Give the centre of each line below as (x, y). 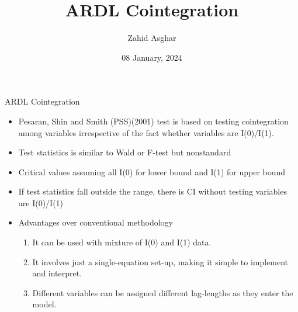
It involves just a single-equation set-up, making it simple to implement (160, 261)
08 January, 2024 (152, 57)
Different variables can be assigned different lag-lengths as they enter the (163, 292)
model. (44, 304)
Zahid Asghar (152, 38)
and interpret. (57, 273)
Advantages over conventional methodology (96, 222)
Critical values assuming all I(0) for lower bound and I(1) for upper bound (152, 171)
